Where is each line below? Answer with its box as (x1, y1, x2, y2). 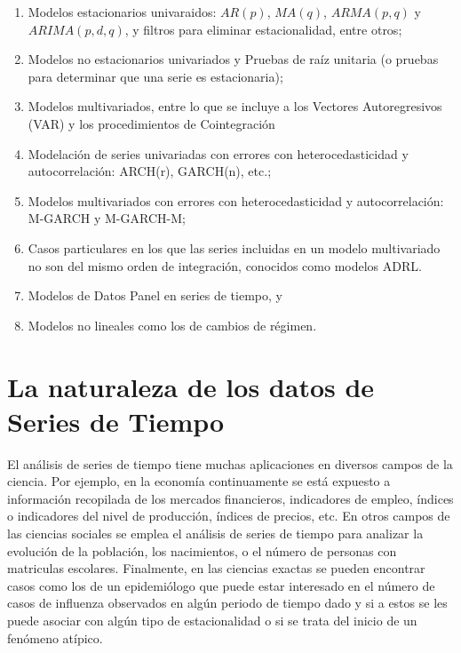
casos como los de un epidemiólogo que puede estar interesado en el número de (7, 576, 435, 594)
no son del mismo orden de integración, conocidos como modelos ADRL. (28, 256, 422, 275)
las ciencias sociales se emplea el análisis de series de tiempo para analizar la (7, 524, 424, 542)
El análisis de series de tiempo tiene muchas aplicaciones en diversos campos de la (7, 454, 453, 473)
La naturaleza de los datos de (7, 368, 375, 404)
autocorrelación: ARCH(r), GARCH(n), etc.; (28, 162, 272, 180)
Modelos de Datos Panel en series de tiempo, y (28, 286, 282, 305)
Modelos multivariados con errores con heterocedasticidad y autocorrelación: (28, 191, 444, 210)
